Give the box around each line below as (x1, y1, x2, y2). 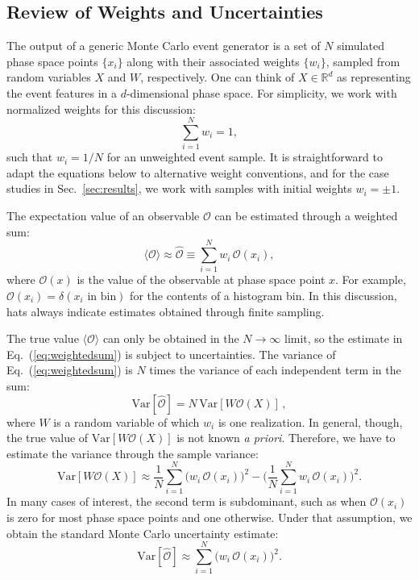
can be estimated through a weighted (214, 207, 398, 224)
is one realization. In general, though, (218, 413, 403, 430)
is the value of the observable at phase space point (77, 271, 326, 288)
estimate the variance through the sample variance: (6, 444, 259, 461)
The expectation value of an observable (6, 207, 200, 224)
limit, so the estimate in (284, 330, 403, 347)
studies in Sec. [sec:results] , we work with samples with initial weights (6, 180, 352, 197)
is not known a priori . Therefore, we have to (176, 429, 396, 446)
